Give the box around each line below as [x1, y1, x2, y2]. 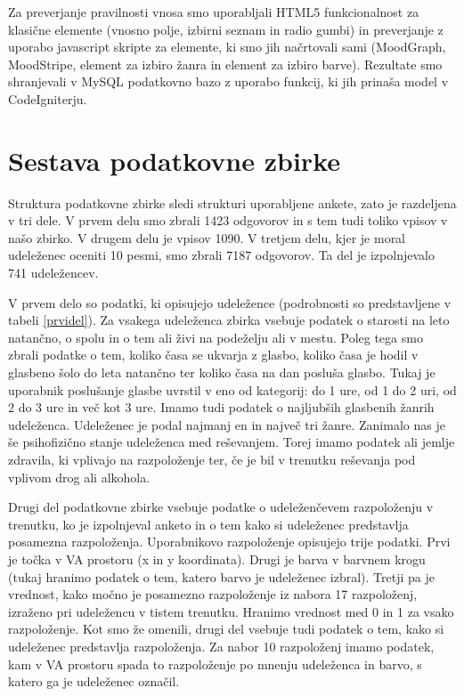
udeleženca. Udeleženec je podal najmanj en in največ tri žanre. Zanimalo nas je [8, 415, 445, 433]
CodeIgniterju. [8, 89, 87, 108]
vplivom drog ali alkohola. [8, 467, 151, 486]
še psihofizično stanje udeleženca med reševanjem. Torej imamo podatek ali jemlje [8, 433, 455, 451]
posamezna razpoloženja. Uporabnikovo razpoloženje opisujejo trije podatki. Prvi [8, 532, 451, 551]
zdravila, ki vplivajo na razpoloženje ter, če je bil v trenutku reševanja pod [8, 450, 416, 468]
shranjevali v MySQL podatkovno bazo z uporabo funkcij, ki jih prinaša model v [8, 72, 449, 91]
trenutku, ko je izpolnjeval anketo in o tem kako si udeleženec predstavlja [8, 514, 409, 533]
